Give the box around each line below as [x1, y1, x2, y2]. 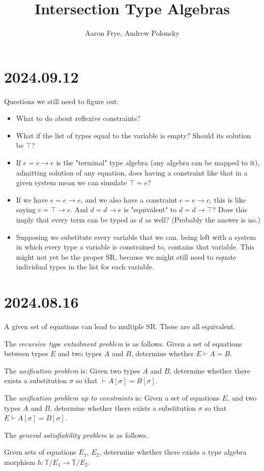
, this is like [209, 194, 246, 205]
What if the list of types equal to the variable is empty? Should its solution [16, 130, 251, 140]
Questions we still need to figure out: [4, 95, 119, 106]
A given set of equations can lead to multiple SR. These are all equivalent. [4, 321, 236, 332]
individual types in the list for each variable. [16, 261, 155, 272]
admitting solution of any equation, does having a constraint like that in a [16, 167, 248, 178]
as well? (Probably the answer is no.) [144, 214, 260, 225]
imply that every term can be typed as [16, 214, 137, 225]
